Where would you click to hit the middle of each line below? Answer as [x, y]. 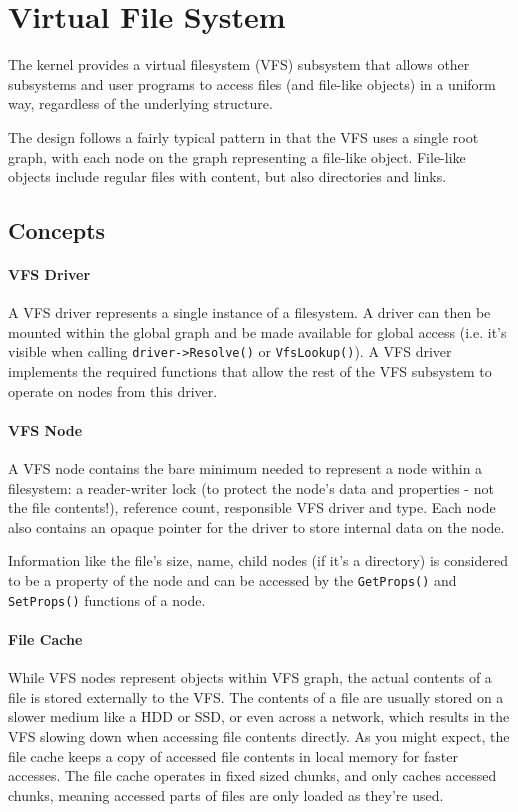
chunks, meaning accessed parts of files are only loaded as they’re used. [226, 794]
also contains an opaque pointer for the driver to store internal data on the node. [256, 526]
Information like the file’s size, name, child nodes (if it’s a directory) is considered [258, 560]
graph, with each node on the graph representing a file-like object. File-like [237, 156]
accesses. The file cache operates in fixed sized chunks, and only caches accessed [252, 775]
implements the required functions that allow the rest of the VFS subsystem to [250, 371]
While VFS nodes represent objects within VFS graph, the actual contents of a [250, 677]
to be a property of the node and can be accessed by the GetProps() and [232, 580]
